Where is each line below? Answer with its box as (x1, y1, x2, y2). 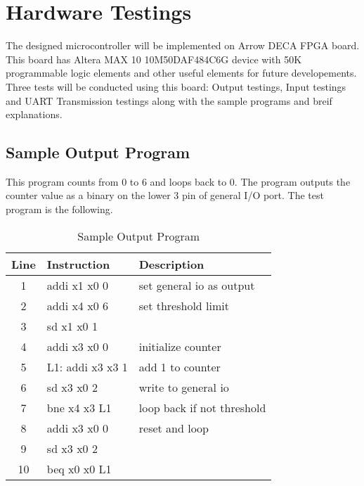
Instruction (46, 255, 110, 272)
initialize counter (138, 338, 221, 354)
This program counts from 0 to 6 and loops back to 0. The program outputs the (6, 174, 351, 188)
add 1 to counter (138, 358, 221, 375)
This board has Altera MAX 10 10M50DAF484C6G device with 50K (6, 51, 302, 66)
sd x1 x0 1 (46, 317, 98, 334)
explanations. (6, 107, 63, 122)
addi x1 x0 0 (46, 276, 108, 293)
